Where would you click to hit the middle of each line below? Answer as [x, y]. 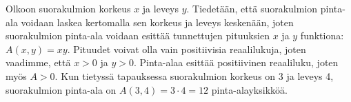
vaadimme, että [38, 62]
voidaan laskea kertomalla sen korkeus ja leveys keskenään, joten [157, 22]
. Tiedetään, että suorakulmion [252, 8]
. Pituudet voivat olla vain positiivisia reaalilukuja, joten [187, 49]
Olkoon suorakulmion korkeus [68, 8]
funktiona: [322, 35]
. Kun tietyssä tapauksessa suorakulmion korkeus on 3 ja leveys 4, [194, 75]
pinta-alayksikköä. [249, 89]
